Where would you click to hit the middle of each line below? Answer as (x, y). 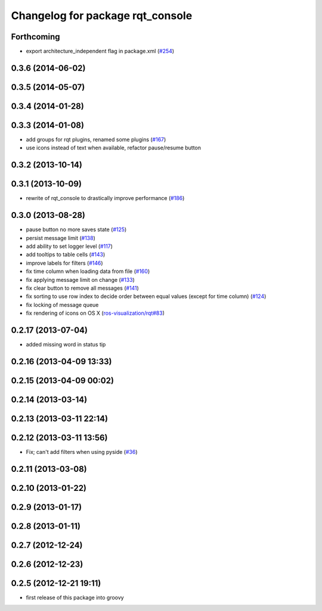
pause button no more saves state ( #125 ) (76, 229)
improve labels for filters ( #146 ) (65, 263)
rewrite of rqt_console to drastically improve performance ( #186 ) (105, 198)
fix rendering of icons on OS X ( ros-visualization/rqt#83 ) (95, 313)
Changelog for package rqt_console (102, 16)
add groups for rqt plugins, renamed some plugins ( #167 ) (96, 140)
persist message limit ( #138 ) (61, 238)
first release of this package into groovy (75, 598)
